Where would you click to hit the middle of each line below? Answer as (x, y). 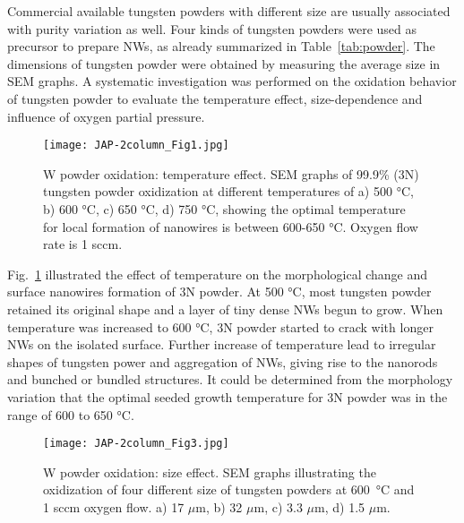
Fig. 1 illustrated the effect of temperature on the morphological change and (218, 274)
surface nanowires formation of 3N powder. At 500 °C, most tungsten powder (219, 292)
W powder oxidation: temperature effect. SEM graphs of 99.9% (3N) (231, 173)
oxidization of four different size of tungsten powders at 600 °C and (229, 489)
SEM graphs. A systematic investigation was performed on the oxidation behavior (232, 81)
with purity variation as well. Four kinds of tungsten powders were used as (212, 28)
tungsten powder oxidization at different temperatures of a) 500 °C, (228, 191)
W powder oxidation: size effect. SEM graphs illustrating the (210, 472)
